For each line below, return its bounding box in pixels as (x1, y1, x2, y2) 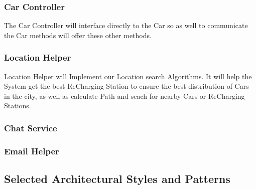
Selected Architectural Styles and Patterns (4, 171, 230, 186)
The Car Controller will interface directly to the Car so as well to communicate (4, 20, 248, 31)
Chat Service (4, 121, 57, 134)
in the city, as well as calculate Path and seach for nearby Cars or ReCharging (4, 90, 245, 101)
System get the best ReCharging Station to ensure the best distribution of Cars (4, 81, 249, 91)
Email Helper (4, 144, 59, 157)
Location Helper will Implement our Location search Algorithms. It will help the (4, 71, 252, 81)
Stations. (4, 100, 31, 111)
